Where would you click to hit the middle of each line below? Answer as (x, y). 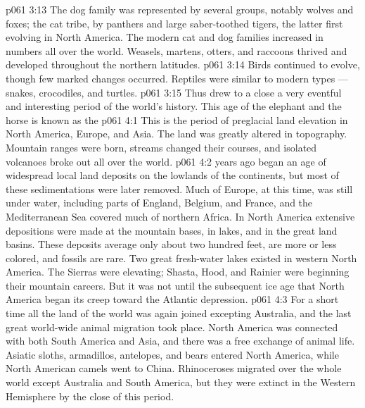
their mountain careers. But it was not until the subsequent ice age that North (175, 285)
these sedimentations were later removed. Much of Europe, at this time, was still (179, 188)
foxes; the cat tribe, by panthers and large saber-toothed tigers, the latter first (174, 23)
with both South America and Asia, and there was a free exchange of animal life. (180, 341)
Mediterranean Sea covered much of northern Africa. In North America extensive (180, 216)
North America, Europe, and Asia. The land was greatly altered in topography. (177, 134)
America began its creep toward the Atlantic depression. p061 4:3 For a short (172, 299)
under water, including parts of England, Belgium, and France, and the (159, 203)
